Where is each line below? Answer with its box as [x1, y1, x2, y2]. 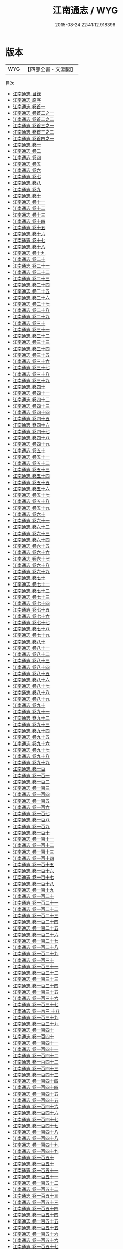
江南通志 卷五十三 [12, 466, 50, 472]
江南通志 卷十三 [12, 211, 46, 218]
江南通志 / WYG [52, 5, 118, 16]
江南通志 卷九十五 [12, 734, 50, 740]
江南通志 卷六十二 [12, 523, 50, 530]
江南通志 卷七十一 [12, 581, 50, 587]
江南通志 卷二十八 [12, 307, 50, 313]
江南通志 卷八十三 [12, 657, 50, 663]
